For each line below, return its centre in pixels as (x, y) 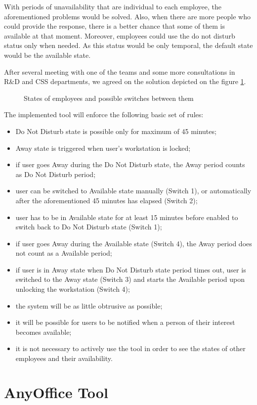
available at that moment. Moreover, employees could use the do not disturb (120, 35)
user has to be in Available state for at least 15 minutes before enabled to (127, 217)
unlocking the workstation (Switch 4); (73, 289)
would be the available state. (47, 55)
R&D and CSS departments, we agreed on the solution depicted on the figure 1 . (125, 81)
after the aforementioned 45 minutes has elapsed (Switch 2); (107, 200)
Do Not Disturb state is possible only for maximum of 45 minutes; (116, 131)
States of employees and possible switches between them (109, 98)
